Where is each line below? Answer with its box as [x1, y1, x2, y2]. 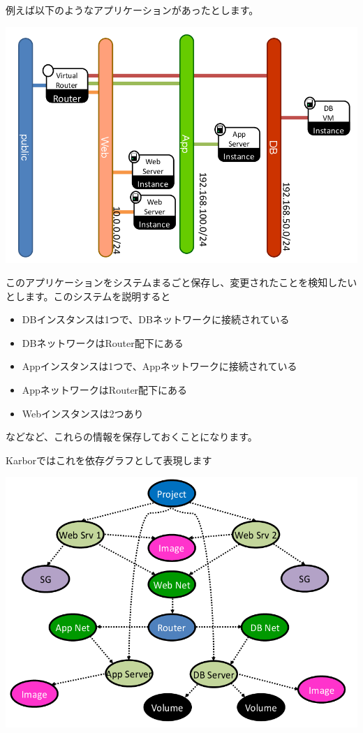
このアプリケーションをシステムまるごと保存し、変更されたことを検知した [6, 275, 348, 290]
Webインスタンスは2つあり [22, 406, 144, 420]
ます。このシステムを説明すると [24, 288, 171, 303]
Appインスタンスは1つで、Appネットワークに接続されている [22, 359, 297, 373]
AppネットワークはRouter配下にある [22, 383, 188, 397]
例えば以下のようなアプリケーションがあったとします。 [6, 3, 259, 17]
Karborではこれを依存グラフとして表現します [6, 452, 212, 467]
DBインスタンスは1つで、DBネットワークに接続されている [22, 312, 290, 327]
